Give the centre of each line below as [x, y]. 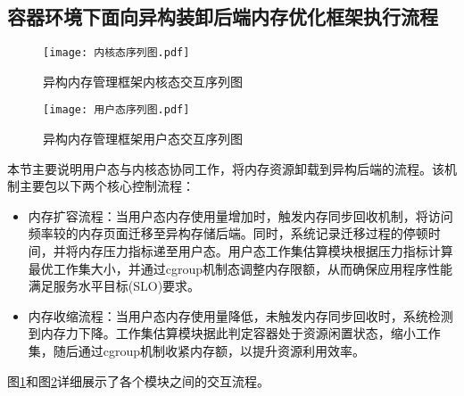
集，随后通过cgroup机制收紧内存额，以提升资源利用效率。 [197, 351]
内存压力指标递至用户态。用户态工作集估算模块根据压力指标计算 [265, 251]
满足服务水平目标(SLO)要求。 [114, 286]
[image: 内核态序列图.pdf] [116, 53]
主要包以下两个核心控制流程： [107, 186]
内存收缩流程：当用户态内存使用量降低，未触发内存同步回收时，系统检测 [240, 315]
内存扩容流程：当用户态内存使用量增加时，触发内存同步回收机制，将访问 [240, 215]
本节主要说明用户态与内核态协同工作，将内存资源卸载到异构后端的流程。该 [226, 168]
